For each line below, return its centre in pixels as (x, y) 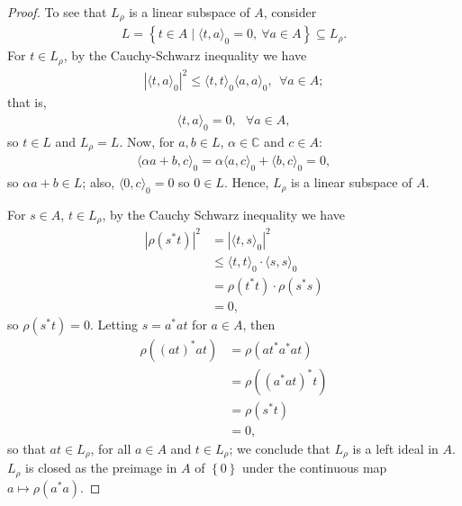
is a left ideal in (395, 448)
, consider (290, 12)
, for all (111, 448)
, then (259, 324)
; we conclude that (280, 448)
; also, (99, 182)
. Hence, (246, 182)
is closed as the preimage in (101, 468)
